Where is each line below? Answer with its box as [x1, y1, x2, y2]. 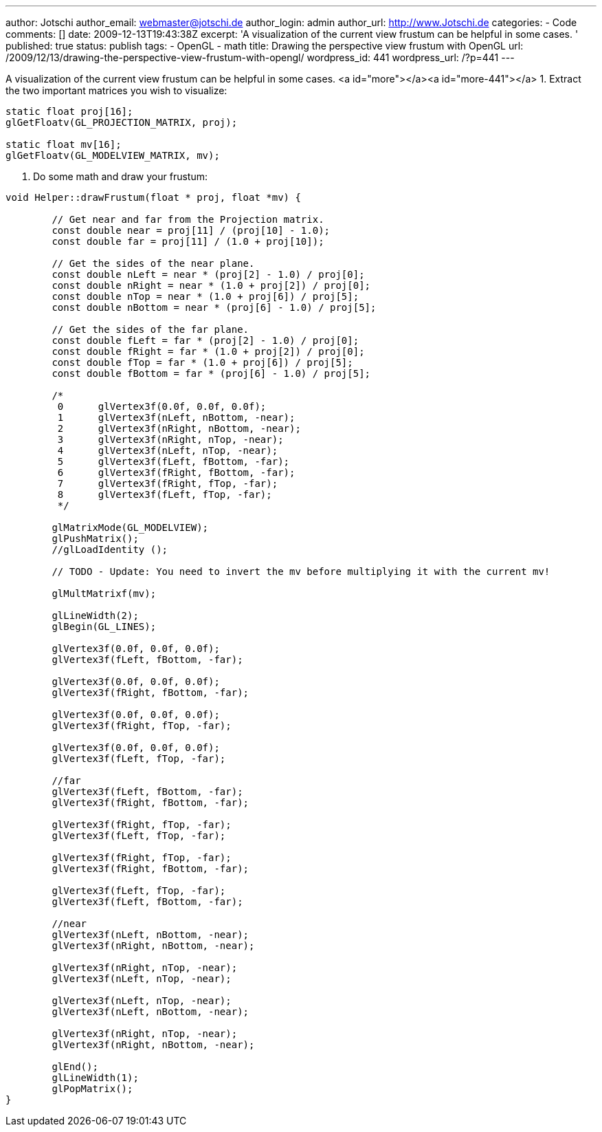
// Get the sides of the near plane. [52, 258, 255, 269]
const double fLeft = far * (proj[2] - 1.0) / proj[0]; [52, 335, 359, 346]
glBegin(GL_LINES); [52, 621, 157, 632]
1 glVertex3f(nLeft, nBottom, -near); [57, 412, 296, 423]
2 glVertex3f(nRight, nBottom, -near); [57, 423, 301, 434]
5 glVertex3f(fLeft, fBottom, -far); [57, 456, 290, 467]
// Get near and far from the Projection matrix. [52, 214, 324, 225]
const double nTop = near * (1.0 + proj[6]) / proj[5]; [52, 291, 359, 302]
